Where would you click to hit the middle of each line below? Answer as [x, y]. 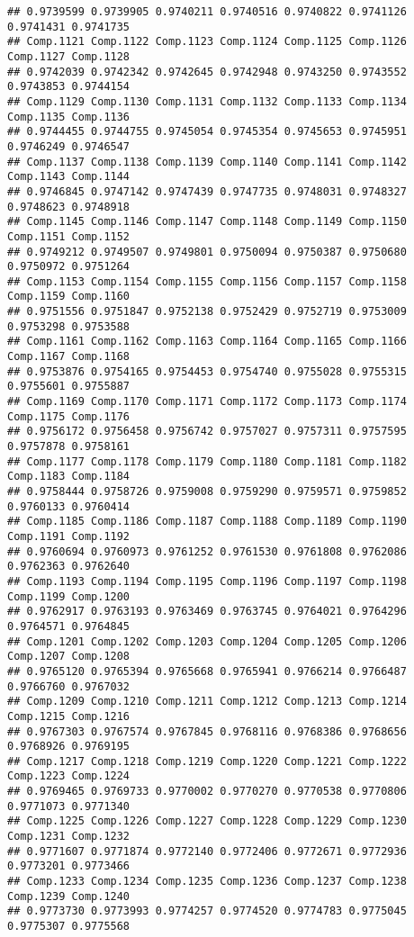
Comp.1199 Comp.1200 [69, 596]
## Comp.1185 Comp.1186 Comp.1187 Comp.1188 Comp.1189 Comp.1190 [207, 522]
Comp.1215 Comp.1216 [69, 716]
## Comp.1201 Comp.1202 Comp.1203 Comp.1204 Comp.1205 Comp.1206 [207, 641]
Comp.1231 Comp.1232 [69, 837]
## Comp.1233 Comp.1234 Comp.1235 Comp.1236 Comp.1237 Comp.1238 [207, 882]
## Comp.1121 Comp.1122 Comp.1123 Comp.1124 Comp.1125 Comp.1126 [207, 42]
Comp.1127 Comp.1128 [69, 56]
